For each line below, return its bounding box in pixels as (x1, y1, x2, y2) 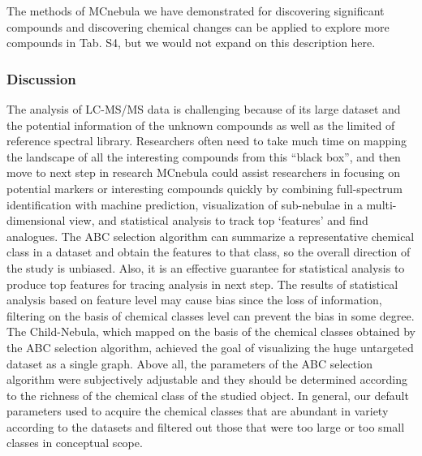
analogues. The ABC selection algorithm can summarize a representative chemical (6, 227, 415, 244)
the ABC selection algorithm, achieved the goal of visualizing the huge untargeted (6, 338, 414, 355)
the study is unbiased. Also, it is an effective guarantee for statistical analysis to (6, 259, 405, 276)
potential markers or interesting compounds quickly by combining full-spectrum (6, 179, 403, 196)
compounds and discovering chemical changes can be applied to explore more (6, 18, 390, 35)
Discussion (6, 68, 76, 88)
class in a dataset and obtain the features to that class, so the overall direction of (6, 243, 411, 260)
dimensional (6, 212, 66, 229)
